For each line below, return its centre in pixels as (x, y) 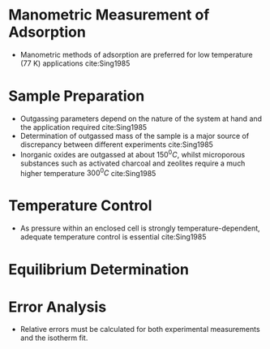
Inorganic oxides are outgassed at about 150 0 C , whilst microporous (133, 153)
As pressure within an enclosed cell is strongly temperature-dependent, (140, 228)
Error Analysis (58, 307)
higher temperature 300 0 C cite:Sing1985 (88, 172)
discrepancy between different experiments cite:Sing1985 (116, 144)
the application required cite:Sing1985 (84, 127)
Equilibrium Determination (99, 270)
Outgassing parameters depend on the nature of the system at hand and (141, 118)
